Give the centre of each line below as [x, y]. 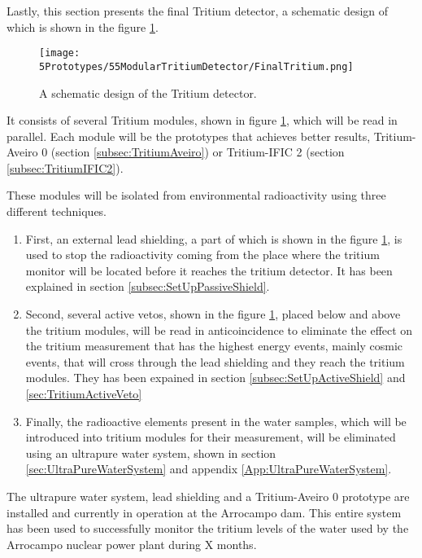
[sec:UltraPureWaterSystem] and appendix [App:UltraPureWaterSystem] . [209, 469]
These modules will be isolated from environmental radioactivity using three [196, 195]
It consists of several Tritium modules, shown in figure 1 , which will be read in [202, 120]
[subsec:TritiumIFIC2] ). [65, 167]
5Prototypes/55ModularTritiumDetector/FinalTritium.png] [196, 66]
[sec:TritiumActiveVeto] [84, 393]
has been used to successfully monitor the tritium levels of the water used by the [208, 528]
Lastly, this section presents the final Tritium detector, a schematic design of [198, 11]
